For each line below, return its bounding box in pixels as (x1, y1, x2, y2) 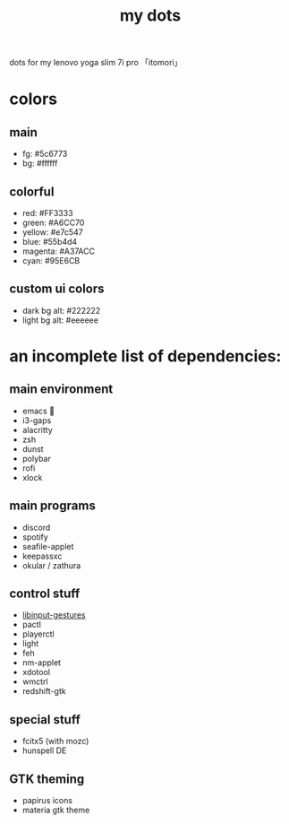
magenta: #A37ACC (21, 246, 96, 256)
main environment (9, 382, 114, 397)
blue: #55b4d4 (21, 237, 78, 247)
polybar (21, 453, 51, 464)
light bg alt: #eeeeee (21, 315, 98, 325)
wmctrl (21, 676, 48, 687)
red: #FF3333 (21, 208, 73, 218)
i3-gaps (21, 414, 52, 426)
